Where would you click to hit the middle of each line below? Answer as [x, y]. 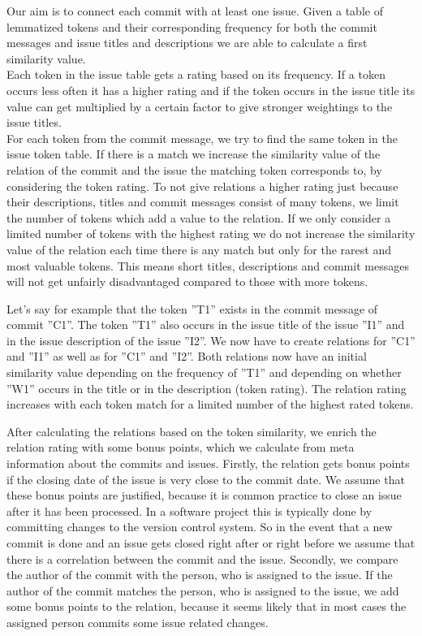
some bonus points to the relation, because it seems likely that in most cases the [207, 606]
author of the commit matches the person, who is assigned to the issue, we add [203, 590]
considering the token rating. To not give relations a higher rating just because [202, 186]
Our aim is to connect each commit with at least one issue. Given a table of [195, 11]
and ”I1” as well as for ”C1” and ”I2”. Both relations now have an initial [187, 356]
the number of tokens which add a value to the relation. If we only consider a [199, 217]
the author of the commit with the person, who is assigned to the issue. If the [200, 575]
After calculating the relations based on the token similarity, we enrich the [192, 431]
